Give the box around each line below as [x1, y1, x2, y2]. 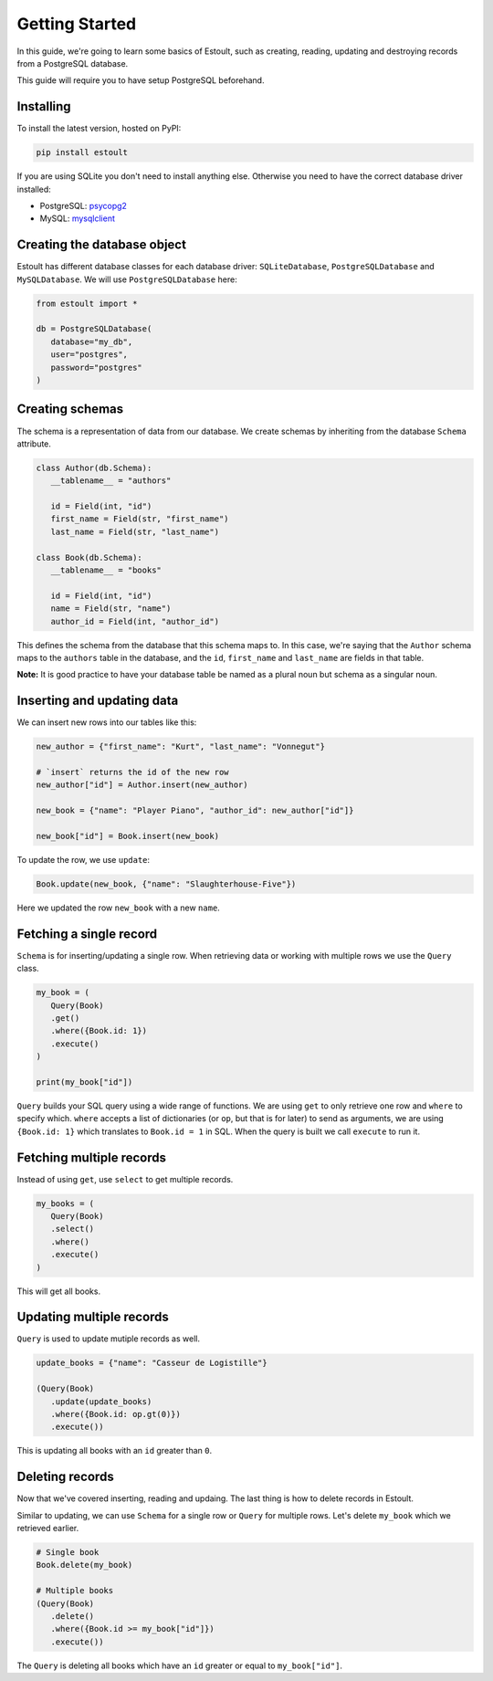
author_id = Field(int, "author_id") [50, 616, 219, 626]
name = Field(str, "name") [50, 604, 172, 614]
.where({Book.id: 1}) [50, 1025, 148, 1036]
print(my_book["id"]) [36, 1077, 133, 1087]
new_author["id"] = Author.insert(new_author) [36, 780, 248, 790]
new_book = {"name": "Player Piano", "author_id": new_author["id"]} [36, 805, 354, 816]
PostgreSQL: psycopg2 [39, 200, 128, 211]
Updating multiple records [16, 1309, 169, 1325]
